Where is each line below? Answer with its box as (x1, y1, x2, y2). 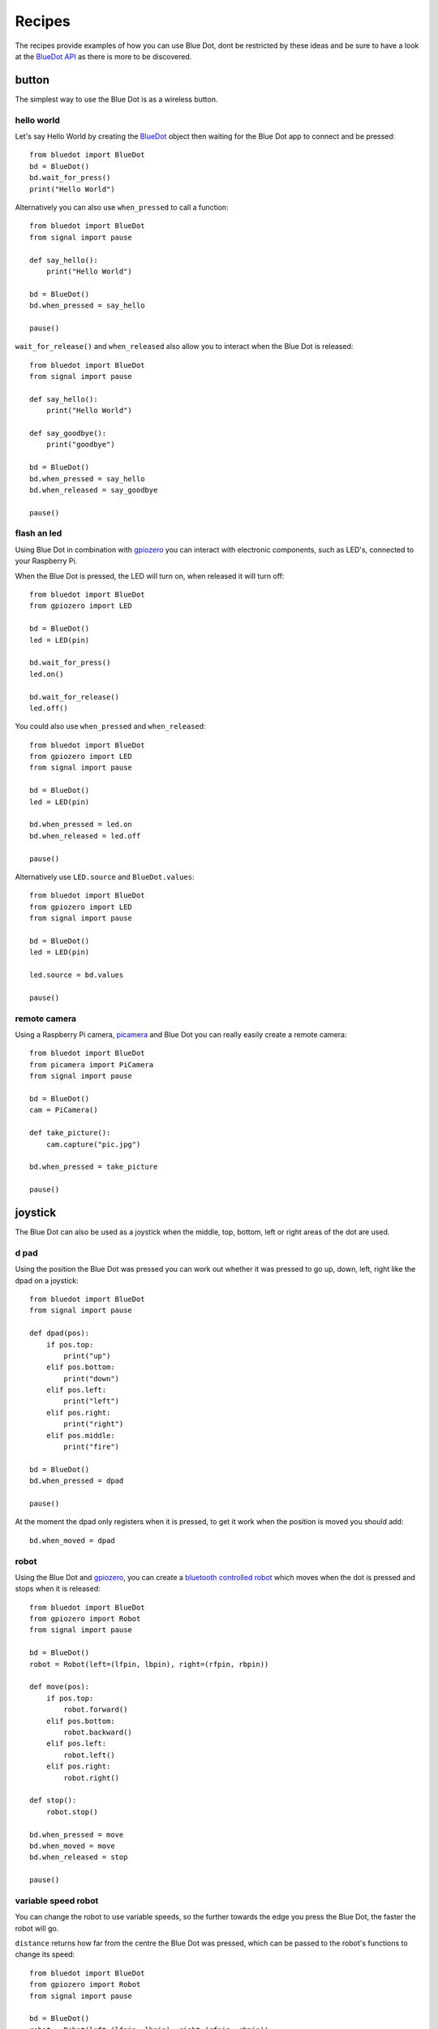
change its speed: (15, 1949, 75, 1959)
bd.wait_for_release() (29, 692, 120, 701)
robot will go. (15, 1923, 59, 1933)
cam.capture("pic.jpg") (45, 1139, 141, 1148)
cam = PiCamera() (29, 1105, 98, 1115)
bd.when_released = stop (29, 1853, 128, 1862)
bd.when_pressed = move (29, 1830, 124, 1839)
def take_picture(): (29, 1128, 111, 1138)
